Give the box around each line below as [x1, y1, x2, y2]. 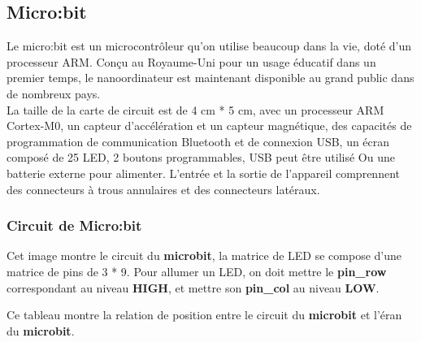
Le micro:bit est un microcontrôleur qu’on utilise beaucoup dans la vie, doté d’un [7, 37, 412, 54]
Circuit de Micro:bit [7, 215, 142, 236]
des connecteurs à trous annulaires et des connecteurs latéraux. [7, 180, 320, 197]
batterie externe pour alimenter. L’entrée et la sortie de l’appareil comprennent [7, 164, 400, 181]
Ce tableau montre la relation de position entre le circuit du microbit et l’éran [7, 306, 402, 323]
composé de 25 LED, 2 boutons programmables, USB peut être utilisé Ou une [7, 149, 395, 166]
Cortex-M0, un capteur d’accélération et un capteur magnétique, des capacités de [7, 117, 412, 134]
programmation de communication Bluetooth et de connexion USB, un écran [7, 132, 390, 149]
